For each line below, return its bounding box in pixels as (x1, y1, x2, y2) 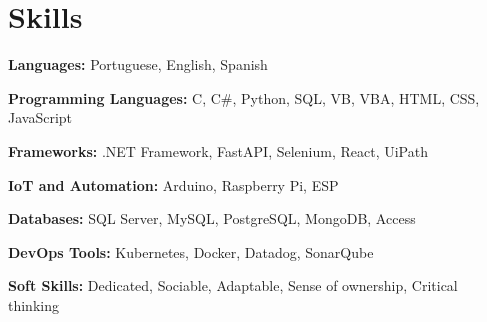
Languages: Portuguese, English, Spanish (8, 54, 268, 75)
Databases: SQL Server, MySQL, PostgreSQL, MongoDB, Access (8, 208, 416, 229)
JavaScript (8, 107, 73, 128)
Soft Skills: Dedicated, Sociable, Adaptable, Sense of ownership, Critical (8, 275, 458, 296)
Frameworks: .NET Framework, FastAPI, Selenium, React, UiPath (8, 140, 428, 161)
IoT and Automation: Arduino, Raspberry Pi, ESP (8, 174, 339, 195)
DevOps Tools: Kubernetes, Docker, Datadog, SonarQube (8, 241, 374, 262)
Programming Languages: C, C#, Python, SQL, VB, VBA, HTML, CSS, (8, 87, 480, 108)
